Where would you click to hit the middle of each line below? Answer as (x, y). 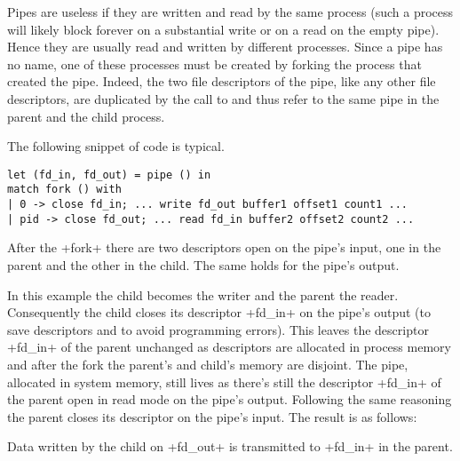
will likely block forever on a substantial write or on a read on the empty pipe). (223, 29)
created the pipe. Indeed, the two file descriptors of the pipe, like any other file (222, 81)
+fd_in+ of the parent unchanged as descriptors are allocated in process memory (229, 347)
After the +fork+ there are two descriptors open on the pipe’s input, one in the (224, 247)
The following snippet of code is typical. (116, 146)
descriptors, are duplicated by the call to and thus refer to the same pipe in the (223, 98)
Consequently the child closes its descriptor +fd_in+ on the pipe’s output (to (219, 312)
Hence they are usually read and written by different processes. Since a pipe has (225, 47)
